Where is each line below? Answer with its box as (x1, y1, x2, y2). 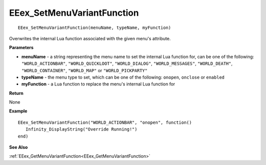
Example (9, 108, 28, 114)
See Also (9, 144, 28, 150)
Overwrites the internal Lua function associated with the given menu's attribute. (9, 35, 171, 41)
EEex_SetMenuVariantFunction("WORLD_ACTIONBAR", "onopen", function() (18, 119, 192, 125)
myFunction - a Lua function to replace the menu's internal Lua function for (21, 81, 175, 87)
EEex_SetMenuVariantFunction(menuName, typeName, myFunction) (18, 25, 171, 30)
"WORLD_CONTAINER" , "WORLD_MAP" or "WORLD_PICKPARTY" (21, 67, 148, 73)
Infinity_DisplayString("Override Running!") (25, 127, 137, 132)
